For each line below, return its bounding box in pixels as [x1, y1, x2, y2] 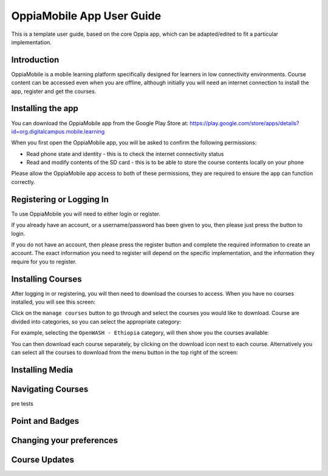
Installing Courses [11, 274, 82, 284]
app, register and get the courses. [11, 87, 97, 95]
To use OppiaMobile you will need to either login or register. [11, 210, 161, 217]
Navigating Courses [11, 384, 89, 394]
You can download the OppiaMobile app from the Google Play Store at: [11, 119, 188, 127]
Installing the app [11, 103, 79, 114]
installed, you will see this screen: [11, 298, 96, 306]
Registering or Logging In [11, 194, 109, 205]
